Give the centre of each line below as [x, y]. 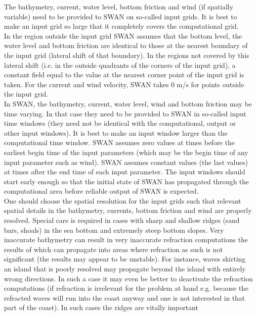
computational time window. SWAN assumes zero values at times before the [119, 142]
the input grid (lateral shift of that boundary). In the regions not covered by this [127, 55]
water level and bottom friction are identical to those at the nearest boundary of [126, 45]
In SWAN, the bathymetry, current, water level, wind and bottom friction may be [128, 103]
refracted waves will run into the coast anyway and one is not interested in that [125, 297]
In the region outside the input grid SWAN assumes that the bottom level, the [123, 35]
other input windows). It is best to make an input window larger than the [116, 132]
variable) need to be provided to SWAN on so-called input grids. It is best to [121, 16]
